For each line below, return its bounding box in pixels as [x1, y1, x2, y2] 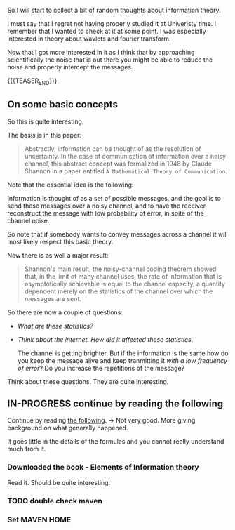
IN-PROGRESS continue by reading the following [7, 398, 224, 409]
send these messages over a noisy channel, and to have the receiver [7, 201, 206, 210]
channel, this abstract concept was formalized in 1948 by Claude [24, 159, 213, 168]
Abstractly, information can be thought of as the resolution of [24, 144, 201, 153]
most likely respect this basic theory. [7, 237, 114, 246]
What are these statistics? [17, 322, 93, 330]
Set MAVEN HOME [7, 515, 72, 524]
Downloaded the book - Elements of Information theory [7, 463, 199, 472]
